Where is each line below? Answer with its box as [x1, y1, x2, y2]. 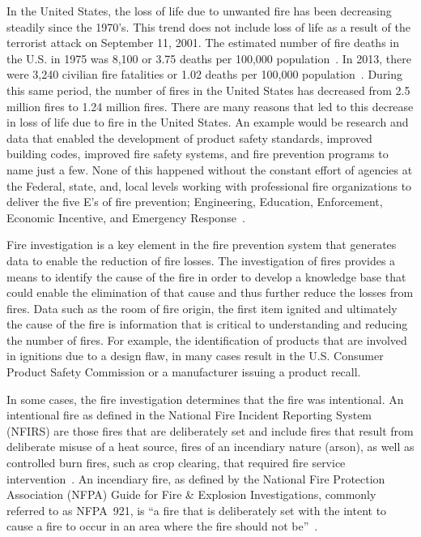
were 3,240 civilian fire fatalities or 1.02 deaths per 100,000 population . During [6, 66, 403, 83]
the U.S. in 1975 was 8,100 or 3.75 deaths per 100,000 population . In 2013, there [6, 49, 412, 67]
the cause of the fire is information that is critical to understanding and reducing [6, 316, 408, 333]
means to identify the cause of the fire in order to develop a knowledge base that [6, 268, 406, 285]
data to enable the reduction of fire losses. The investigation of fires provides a [6, 251, 396, 268]
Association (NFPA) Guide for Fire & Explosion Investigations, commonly [6, 486, 376, 503]
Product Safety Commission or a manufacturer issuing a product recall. [6, 363, 361, 380]
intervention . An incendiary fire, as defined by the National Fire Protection [6, 470, 385, 487]
